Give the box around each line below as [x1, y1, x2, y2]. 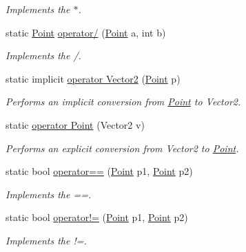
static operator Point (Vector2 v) [6, 117, 145, 132]
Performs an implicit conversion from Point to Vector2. [6, 94, 241, 109]
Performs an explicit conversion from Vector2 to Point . [6, 140, 239, 155]
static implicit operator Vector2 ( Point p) [6, 71, 181, 85]
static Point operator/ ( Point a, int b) [6, 25, 166, 39]
